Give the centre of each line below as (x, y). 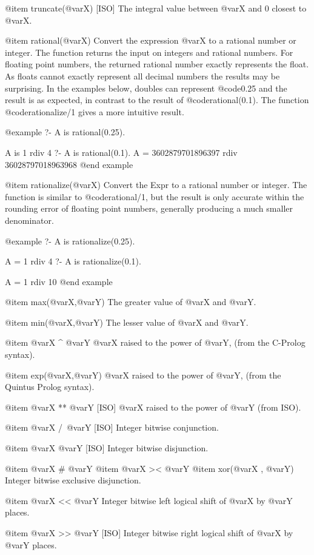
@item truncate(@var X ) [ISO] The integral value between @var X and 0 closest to (156, 8)
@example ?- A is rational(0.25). (65, 132)
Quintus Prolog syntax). (50, 387)
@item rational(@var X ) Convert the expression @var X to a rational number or (151, 40)
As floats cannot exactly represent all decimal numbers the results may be (142, 76)
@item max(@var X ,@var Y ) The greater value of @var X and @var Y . (131, 302)
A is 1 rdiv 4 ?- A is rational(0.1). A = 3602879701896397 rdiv (121, 152)
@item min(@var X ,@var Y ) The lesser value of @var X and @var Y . (127, 322)
